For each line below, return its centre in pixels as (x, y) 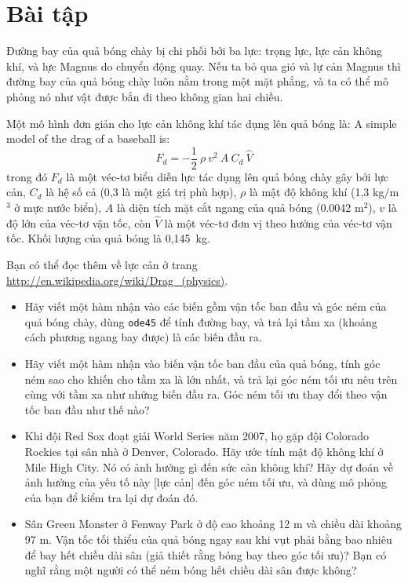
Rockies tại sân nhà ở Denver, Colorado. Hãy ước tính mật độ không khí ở (204, 451)
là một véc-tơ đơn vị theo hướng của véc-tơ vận (278, 222)
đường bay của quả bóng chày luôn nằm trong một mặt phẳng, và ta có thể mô (197, 81)
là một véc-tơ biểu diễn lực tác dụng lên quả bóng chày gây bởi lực (228, 176)
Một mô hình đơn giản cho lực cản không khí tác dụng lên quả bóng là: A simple (202, 123)
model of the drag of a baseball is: (88, 138)
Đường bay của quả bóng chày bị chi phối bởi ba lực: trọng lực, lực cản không (195, 51)
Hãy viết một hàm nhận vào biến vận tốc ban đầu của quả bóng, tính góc (202, 363)
